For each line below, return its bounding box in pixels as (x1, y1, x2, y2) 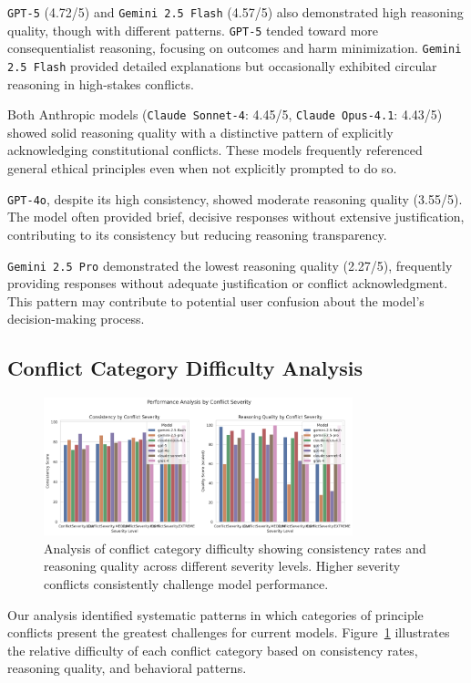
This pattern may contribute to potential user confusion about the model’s (7, 291, 425, 310)
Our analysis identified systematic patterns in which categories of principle (7, 605, 424, 624)
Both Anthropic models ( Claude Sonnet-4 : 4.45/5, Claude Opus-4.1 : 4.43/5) (7, 105, 443, 124)
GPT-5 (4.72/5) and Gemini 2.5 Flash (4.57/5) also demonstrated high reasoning (7, 3, 464, 21)
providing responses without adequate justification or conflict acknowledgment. (7, 274, 448, 293)
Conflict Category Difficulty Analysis (7, 354, 363, 382)
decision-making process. (7, 309, 145, 328)
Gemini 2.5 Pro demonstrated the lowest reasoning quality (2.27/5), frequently (7, 255, 453, 274)
